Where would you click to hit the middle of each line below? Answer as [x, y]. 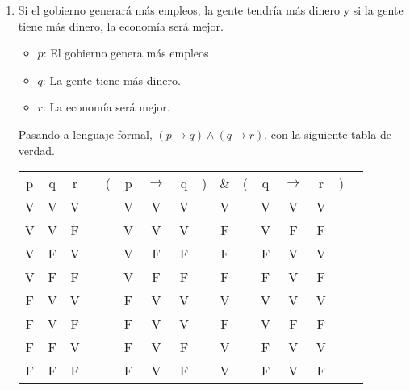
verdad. [36, 150]
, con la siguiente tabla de [328, 134]
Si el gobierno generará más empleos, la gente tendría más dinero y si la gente [211, 10]
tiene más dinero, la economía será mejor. [121, 25]
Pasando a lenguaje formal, [85, 134]
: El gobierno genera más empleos [126, 53]
